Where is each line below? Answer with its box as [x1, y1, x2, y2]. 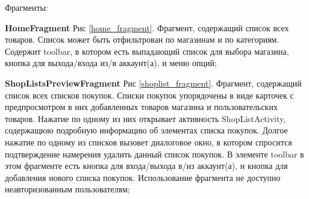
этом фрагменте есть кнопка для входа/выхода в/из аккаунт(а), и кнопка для [5, 159, 288, 172]
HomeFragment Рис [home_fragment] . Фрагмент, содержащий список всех [5, 21, 289, 34]
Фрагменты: [5, 1, 48, 13]
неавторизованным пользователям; [5, 183, 130, 195]
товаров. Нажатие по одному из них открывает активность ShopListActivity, [5, 112, 286, 124]
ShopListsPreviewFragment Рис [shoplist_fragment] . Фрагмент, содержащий [5, 76, 302, 89]
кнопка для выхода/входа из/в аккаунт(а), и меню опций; [5, 57, 217, 69]
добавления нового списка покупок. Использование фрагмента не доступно [5, 171, 281, 183]
